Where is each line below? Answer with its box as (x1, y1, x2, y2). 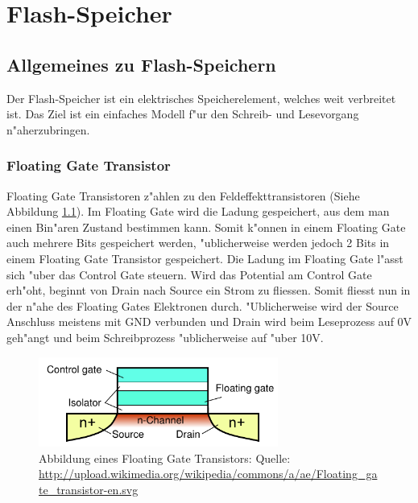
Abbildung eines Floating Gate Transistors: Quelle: (39, 449, 291, 466)
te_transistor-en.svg (39, 480, 139, 497)
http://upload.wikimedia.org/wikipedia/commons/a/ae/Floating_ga (39, 465, 378, 482)
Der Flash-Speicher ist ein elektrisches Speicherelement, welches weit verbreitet (6, 89, 396, 106)
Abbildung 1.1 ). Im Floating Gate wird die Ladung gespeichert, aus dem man (6, 203, 390, 220)
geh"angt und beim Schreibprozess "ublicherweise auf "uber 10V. (6, 328, 324, 345)
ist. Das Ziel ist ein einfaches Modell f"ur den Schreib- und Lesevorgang (6, 105, 359, 122)
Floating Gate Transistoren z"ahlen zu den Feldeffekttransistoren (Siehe (6, 187, 360, 204)
